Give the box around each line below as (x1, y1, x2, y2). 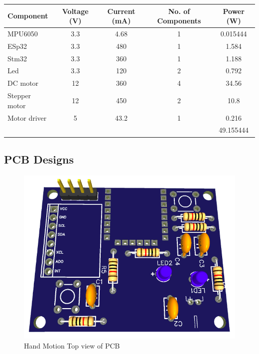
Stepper (7, 90, 31, 101)
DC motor (7, 78, 39, 88)
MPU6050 (7, 28, 38, 38)
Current (107, 5, 135, 16)
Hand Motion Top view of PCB (24, 341, 120, 351)
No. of (168, 5, 190, 16)
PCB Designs (4, 151, 74, 167)
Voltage (62, 5, 89, 16)
